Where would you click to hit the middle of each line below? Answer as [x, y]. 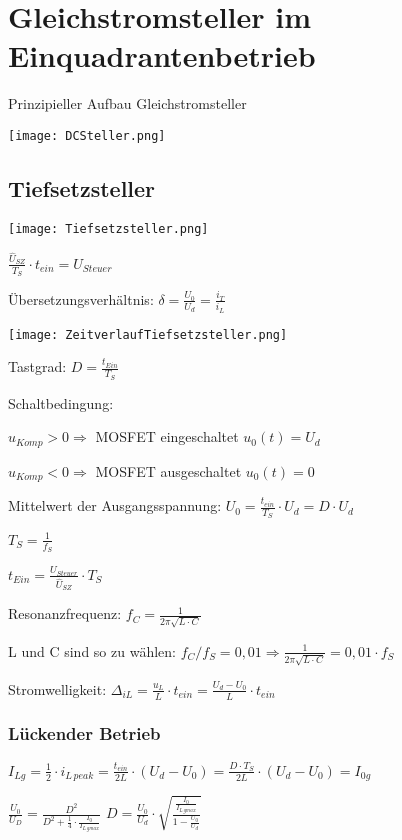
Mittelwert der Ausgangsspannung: [115, 505]
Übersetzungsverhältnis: [81, 298]
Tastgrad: [37, 366]
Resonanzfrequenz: [65, 613]
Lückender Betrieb [84, 733]
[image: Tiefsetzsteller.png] [108, 228]
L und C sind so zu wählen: [92, 650]
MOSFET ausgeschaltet [168, 470]
